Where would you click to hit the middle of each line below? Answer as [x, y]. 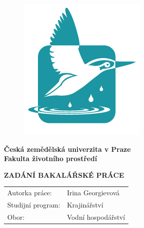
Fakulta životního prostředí [51, 158]
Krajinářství [85, 204]
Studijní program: [34, 204]
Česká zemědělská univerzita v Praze [67, 149]
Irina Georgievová [93, 193]
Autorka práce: [30, 193]
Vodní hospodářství [96, 217]
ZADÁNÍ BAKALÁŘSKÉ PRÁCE [64, 175]
